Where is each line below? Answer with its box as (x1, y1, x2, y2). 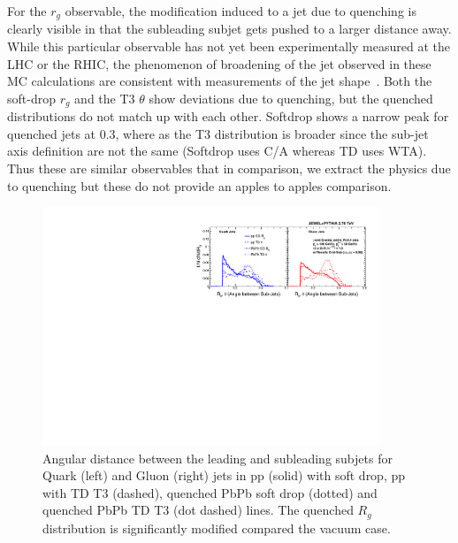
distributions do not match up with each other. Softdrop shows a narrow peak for (7, 107, 449, 126)
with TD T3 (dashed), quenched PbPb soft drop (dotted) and (42, 483, 378, 501)
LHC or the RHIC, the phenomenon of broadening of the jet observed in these (7, 54, 431, 73)
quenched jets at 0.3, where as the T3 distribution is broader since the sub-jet (7, 124, 429, 142)
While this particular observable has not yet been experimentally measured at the (7, 37, 451, 56)
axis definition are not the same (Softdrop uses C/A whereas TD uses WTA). (7, 141, 427, 160)
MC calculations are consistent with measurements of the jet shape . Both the (7, 72, 432, 90)
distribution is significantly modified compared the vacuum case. (42, 518, 391, 537)
